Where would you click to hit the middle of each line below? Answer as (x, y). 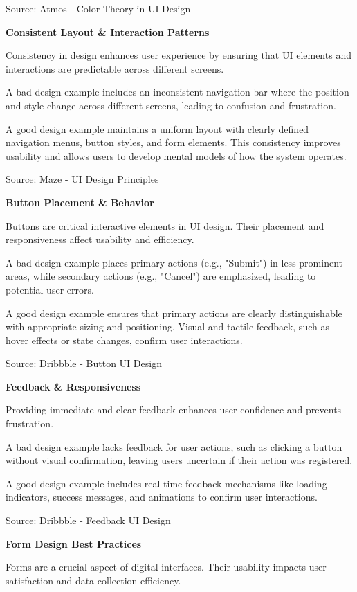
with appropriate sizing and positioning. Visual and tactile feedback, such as (167, 326)
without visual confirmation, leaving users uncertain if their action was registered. (179, 460)
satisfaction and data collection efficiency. (93, 580)
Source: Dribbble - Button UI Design (84, 363)
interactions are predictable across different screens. (115, 68)
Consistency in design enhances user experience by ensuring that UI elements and (178, 55)
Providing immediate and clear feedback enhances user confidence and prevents (174, 410)
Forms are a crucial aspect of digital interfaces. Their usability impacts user (166, 567)
